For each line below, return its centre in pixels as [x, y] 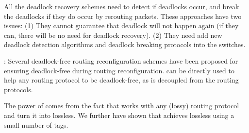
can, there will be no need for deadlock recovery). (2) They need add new [113, 35]
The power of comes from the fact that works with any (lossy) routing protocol [122, 106]
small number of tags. [36, 125]
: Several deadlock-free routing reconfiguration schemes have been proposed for [121, 60]
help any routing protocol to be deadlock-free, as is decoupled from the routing [121, 80]
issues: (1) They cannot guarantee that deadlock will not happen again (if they [121, 25]
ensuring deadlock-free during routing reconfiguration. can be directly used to [119, 70]
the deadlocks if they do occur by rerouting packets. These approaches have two [123, 16]
